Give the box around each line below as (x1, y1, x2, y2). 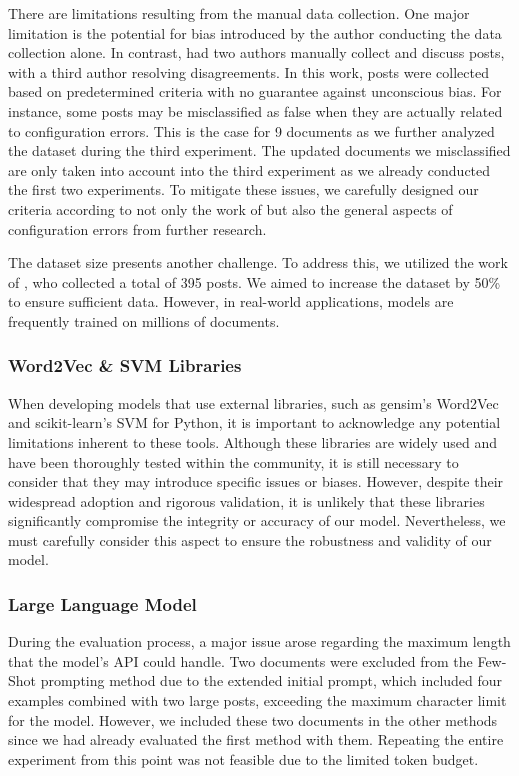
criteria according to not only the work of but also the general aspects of (8, 198, 453, 219)
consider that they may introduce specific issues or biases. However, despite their (8, 471, 504, 492)
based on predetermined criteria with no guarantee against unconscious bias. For (8, 81, 502, 102)
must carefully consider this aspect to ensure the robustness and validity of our (8, 529, 492, 550)
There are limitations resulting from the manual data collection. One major (8, 3, 470, 23)
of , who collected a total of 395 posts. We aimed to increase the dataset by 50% (8, 271, 501, 292)
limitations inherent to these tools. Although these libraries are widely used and (8, 431, 498, 452)
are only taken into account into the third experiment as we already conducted (8, 159, 491, 180)
